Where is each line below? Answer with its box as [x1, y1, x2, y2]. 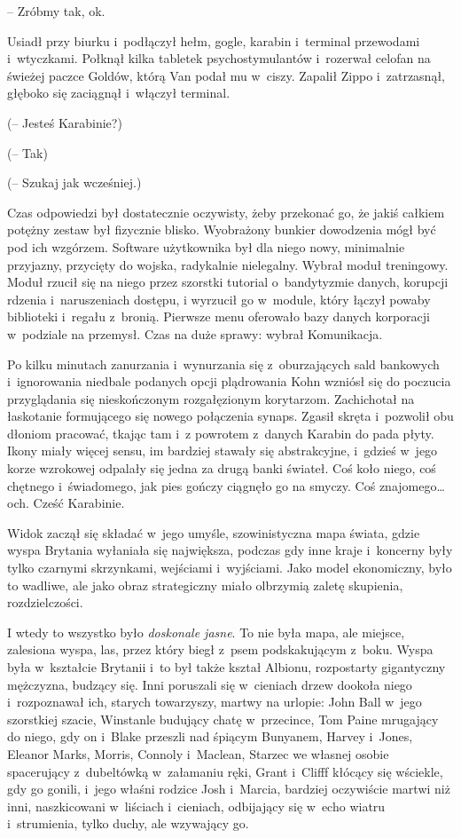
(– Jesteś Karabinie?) [7, 113, 122, 131]
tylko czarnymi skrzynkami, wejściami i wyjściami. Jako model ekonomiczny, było [7, 558, 452, 577]
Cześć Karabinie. [33, 494, 125, 512]
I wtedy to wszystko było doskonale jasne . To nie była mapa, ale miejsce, [7, 622, 405, 641]
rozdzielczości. [7, 593, 83, 612]
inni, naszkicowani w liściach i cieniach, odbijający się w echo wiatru [7, 796, 386, 815]
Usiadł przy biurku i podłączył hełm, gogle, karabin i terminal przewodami [7, 31, 420, 50]
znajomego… [379, 476, 445, 494]
